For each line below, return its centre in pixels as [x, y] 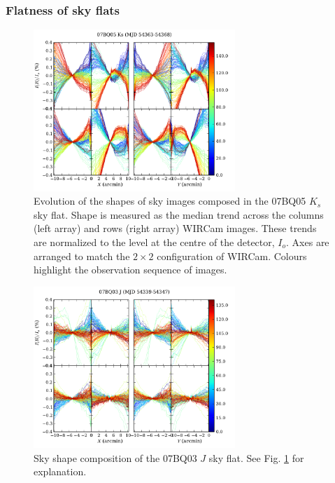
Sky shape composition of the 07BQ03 [115, 457]
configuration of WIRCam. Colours [232, 256]
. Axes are [308, 241]
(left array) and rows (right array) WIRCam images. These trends [175, 228]
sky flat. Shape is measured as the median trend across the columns [179, 214]
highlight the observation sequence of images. [130, 270]
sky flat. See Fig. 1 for [256, 457]
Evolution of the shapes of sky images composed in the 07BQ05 [170, 201]
